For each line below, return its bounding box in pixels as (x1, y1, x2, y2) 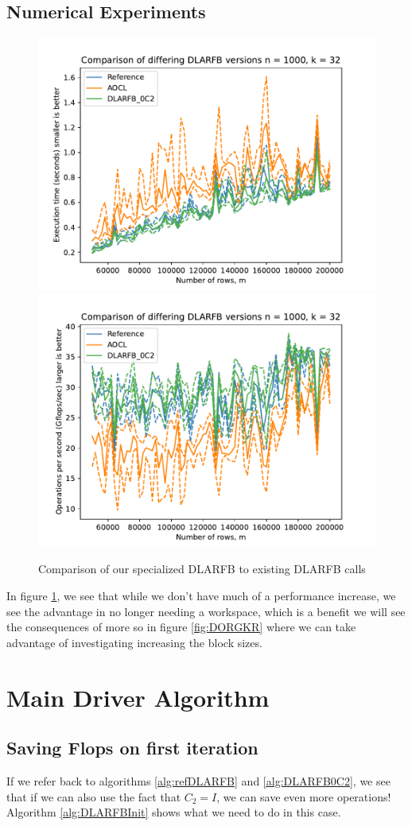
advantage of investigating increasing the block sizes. (6, 634, 262, 650)
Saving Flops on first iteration (6, 735, 258, 760)
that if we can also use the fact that (6, 788, 181, 805)
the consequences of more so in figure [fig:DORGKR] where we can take (6, 619, 356, 635)
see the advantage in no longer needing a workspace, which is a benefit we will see (6, 603, 406, 619)
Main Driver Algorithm (6, 681, 270, 713)
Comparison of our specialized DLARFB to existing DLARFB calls (38, 560, 366, 577)
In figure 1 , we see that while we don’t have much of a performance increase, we (6, 587, 396, 603)
